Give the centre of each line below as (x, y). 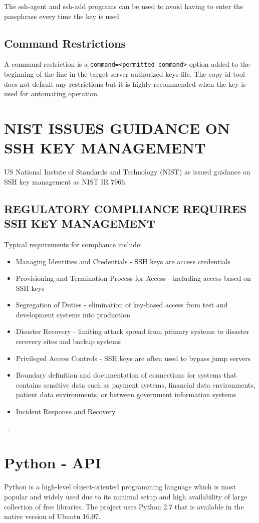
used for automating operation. (52, 94)
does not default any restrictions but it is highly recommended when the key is (125, 83)
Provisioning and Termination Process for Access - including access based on (133, 278)
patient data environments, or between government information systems (126, 394)
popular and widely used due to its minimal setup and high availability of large (126, 496)
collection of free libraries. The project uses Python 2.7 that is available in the (124, 506)
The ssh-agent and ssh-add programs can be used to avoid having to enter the (124, 6)
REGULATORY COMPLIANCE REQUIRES (125, 208)
